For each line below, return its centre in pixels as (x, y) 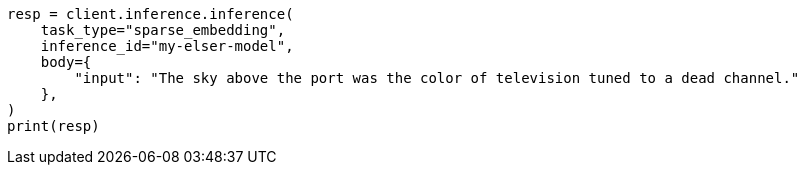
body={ (66, 62)
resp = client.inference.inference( (150, 14)
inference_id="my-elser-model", (167, 46)
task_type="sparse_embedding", (163, 30)
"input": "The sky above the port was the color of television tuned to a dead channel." (437, 78)
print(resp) (53, 126)
